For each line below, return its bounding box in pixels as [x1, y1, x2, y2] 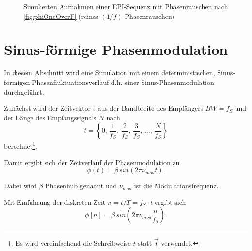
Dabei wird [4, 181, 37, 191]
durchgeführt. [4, 86, 44, 97]
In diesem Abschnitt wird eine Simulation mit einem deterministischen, [4, 67, 215, 78]
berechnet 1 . [4, 139, 37, 151]
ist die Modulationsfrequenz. [134, 181, 219, 191]
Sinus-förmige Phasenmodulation [4, 39, 228, 59]
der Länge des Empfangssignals [4, 112, 96, 122]
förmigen [4, 77, 30, 87]
